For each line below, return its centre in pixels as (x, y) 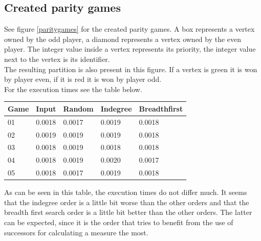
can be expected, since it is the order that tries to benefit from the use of (119, 222)
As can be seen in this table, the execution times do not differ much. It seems (126, 192)
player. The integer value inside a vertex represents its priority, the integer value (130, 49)
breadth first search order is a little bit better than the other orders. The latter (128, 212)
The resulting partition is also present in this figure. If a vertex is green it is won (131, 69)
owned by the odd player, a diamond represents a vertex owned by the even (123, 39)
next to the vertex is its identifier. (57, 59)
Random (78, 108)
